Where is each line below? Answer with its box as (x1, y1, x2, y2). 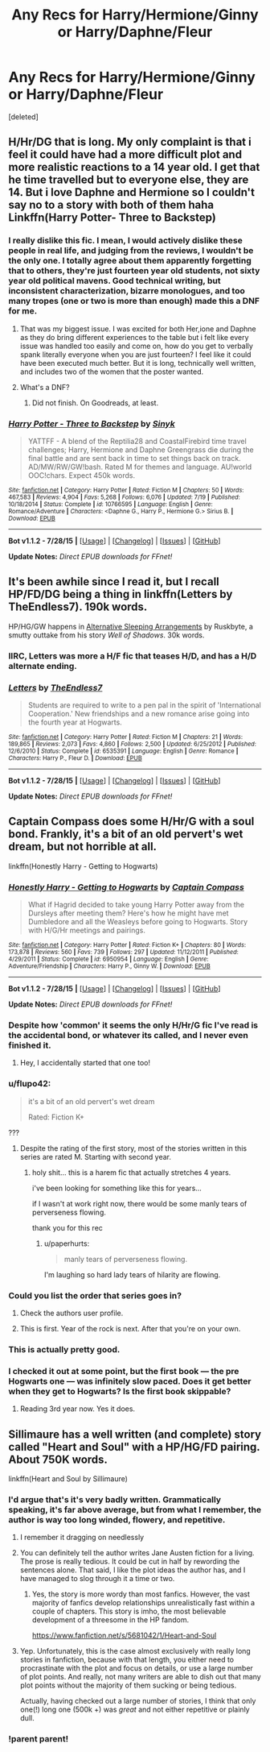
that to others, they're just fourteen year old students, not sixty (8, 265, 260, 276)
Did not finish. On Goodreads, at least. (31, 397, 159, 408)
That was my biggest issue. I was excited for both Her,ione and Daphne (19, 324, 256, 334)
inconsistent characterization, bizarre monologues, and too (8, 285, 245, 297)
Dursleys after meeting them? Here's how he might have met (27, 908, 229, 918)
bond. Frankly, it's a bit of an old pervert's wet (8, 828, 243, 841)
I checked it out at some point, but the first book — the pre (8, 1365, 239, 1376)
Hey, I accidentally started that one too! (19, 1058, 151, 1068)
